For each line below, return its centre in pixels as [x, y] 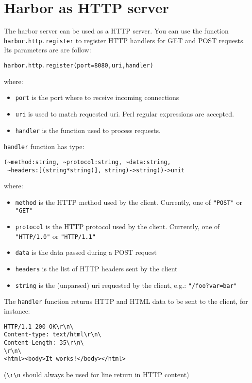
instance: [17, 311]
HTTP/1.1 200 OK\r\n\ [39, 326]
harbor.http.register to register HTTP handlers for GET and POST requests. [125, 40]
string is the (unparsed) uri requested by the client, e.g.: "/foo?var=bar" [126, 285]
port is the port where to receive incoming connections [97, 97]
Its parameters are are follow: [48, 50]
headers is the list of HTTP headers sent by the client [96, 269]
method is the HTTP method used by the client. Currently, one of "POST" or [129, 202]
